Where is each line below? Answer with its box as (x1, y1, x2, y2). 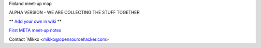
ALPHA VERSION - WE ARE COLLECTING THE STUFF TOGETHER (9, 10, 140, 16)
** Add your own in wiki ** (9, 18, 62, 24)
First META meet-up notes (9, 27, 61, 33)
